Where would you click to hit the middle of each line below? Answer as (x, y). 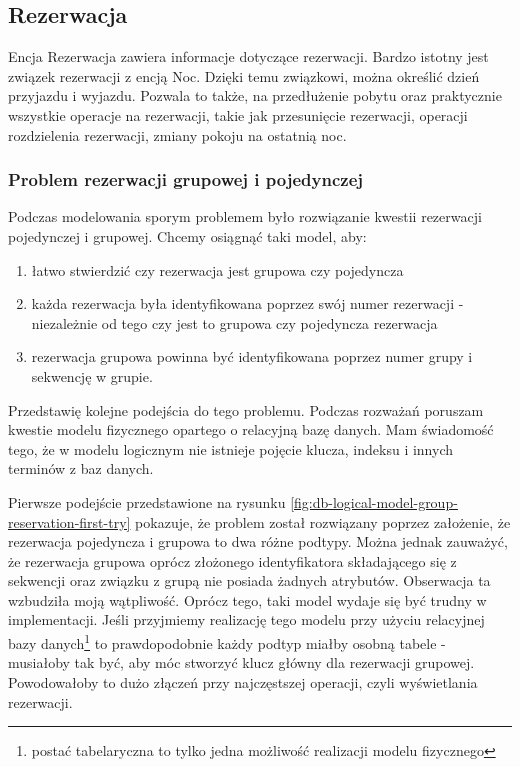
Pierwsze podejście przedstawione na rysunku (147, 501)
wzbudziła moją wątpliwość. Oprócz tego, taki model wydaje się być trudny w (247, 599)
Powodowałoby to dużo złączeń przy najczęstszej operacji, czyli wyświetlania (243, 681)
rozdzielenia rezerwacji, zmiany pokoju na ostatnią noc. (177, 134)
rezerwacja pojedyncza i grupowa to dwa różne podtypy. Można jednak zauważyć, (258, 541)
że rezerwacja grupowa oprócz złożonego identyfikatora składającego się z (232, 560)
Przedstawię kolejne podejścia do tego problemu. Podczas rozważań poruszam (246, 409)
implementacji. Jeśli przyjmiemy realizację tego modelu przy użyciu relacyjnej (246, 619)
